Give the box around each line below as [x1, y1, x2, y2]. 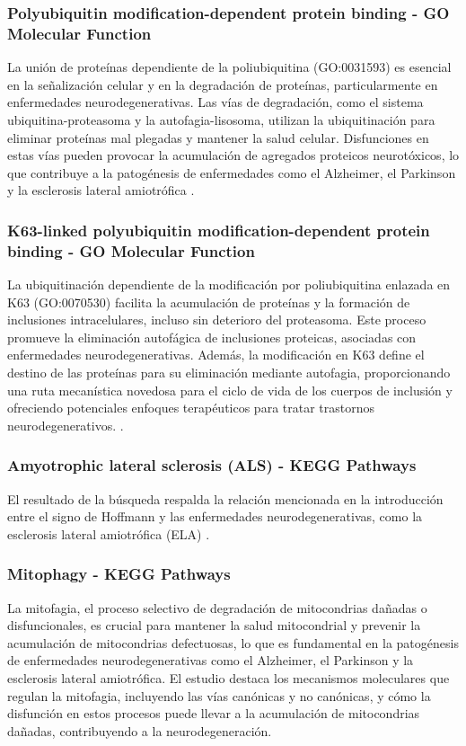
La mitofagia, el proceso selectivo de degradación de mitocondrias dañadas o [7, 598, 427, 617]
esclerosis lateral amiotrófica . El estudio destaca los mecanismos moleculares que [7, 668, 450, 687]
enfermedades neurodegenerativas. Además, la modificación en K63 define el [7, 345, 425, 364]
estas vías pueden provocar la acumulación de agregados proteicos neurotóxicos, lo [7, 146, 460, 164]
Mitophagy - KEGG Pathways [7, 563, 231, 585]
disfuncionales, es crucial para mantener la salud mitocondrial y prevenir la [7, 616, 421, 635]
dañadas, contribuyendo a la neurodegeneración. [7, 721, 272, 740]
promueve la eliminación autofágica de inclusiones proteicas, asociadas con [7, 327, 417, 346]
